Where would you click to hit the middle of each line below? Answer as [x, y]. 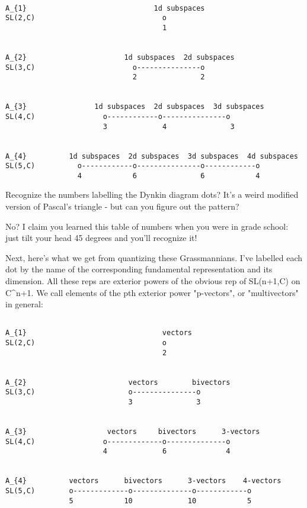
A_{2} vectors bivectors [118, 382]
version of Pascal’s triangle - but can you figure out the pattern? [122, 206]
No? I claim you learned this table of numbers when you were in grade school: [147, 226]
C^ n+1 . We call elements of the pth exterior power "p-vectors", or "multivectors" [152, 292]
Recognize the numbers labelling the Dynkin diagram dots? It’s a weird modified [152, 194]
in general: [24, 304]
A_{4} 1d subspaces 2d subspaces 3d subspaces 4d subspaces [152, 156]
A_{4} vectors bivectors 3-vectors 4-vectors [143, 481]
